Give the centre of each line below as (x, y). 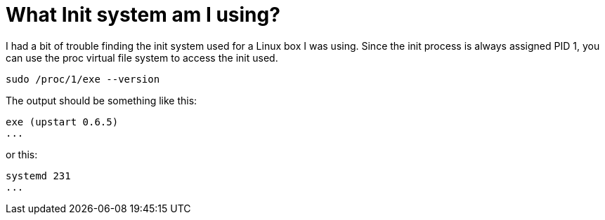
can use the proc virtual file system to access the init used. (142, 57)
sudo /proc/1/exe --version (83, 79)
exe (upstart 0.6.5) (62, 122)
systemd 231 (38, 176)
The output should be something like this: (102, 100)
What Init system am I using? (143, 15)
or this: (22, 154)
